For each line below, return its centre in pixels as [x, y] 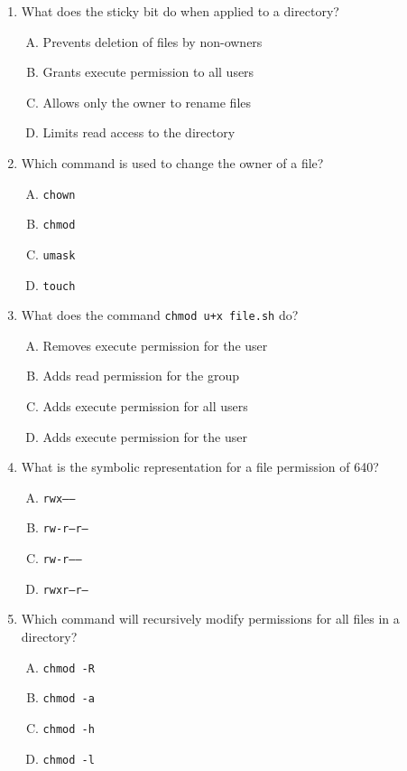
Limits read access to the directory [139, 132]
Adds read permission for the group [141, 376]
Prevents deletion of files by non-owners [153, 41]
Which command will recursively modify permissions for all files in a [210, 619]
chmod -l [69, 760]
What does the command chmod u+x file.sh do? [160, 315]
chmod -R [69, 668]
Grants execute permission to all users [148, 72]
